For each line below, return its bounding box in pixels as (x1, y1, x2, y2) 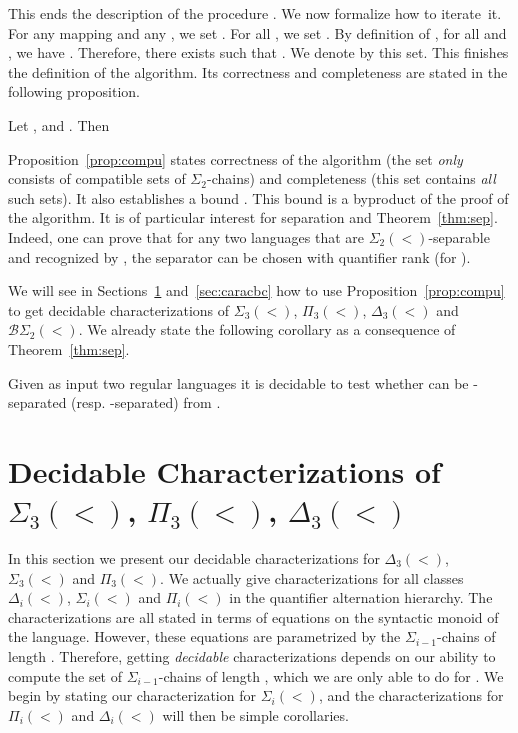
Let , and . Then (8, 114, 110, 135)
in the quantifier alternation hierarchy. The (229, 587, 493, 608)
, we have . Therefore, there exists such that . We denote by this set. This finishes (8, 42, 509, 63)
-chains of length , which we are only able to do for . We (158, 665, 504, 686)
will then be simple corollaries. (162, 704, 349, 725)
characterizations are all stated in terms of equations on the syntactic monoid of (8, 606, 499, 627)
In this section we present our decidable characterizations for (8, 548, 380, 568)
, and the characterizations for (318, 685, 504, 706)
